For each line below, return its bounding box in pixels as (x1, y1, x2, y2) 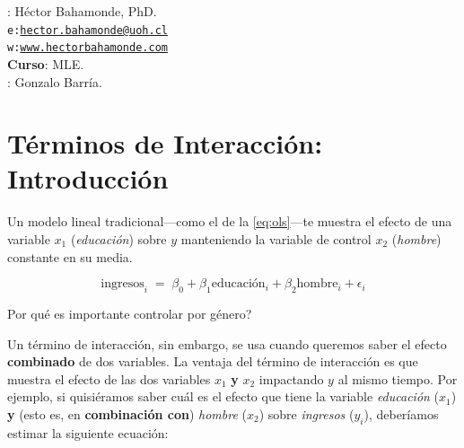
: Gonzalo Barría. (7, 72, 102, 91)
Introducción (7, 160, 169, 197)
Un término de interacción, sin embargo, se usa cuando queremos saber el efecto (7, 334, 447, 353)
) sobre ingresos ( (258, 404, 355, 423)
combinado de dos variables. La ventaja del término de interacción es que (7, 352, 418, 371)
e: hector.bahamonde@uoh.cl (7, 23, 168, 37)
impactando (258, 369, 324, 388)
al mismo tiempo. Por (337, 369, 458, 388)
